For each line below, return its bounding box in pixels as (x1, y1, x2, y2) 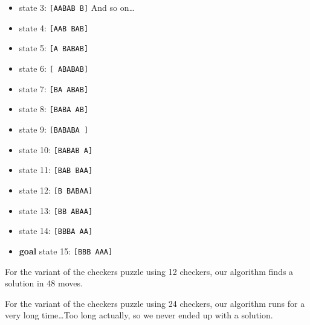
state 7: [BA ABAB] (19, 82, 89, 95)
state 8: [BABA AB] (19, 103, 89, 115)
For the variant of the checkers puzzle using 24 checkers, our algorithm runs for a (5, 297, 305, 309)
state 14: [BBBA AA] (19, 224, 93, 237)
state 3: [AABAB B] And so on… (19, 1, 135, 13)
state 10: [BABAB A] (19, 143, 93, 156)
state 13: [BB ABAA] (19, 204, 93, 216)
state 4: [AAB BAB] (19, 21, 89, 34)
